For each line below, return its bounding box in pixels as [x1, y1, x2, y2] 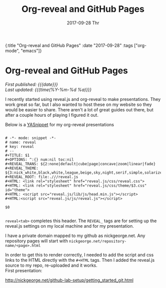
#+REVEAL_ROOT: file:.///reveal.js [5, 174, 79, 179]
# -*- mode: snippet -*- [5, 135, 56, 141]
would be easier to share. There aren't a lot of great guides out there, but [5, 106, 154, 112]
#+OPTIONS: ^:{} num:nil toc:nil [5, 157, 74, 162]
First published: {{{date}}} [5, 81, 58, 87]
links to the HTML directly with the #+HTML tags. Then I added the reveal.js [5, 257, 155, 263]
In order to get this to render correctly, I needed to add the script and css [5, 251, 154, 258]
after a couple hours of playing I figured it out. [5, 112, 99, 118]
